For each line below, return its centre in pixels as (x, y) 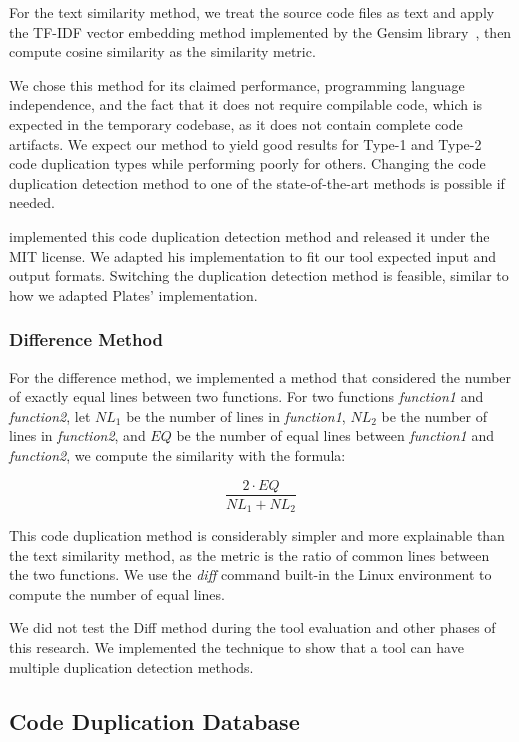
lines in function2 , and (77, 435)
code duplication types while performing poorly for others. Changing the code (247, 163)
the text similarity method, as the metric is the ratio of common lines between (249, 554)
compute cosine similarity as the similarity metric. (162, 51)
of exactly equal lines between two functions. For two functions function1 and (246, 396)
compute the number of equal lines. (117, 593)
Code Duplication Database (154, 720)
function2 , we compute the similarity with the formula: (177, 454)
